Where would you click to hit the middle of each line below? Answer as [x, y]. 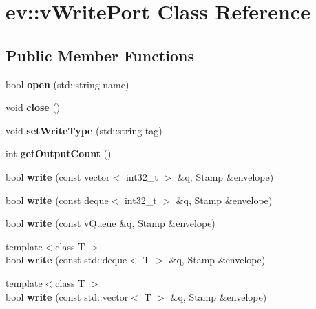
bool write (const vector [58, 176]
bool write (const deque [57, 200]
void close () [33, 107]
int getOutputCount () [59, 153]
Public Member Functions [100, 55]
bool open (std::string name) [67, 84]
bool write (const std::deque [66, 260]
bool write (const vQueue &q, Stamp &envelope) [110, 223]
